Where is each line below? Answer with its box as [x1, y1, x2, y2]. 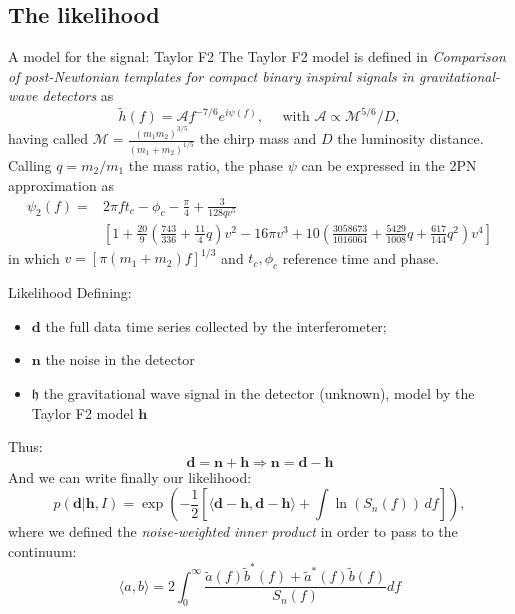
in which [8, 247, 60, 268]
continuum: [8, 540, 77, 561]
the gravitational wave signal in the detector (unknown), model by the [43, 382, 475, 403]
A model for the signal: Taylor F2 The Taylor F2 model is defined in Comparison [8, 46, 506, 67]
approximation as [8, 174, 114, 195]
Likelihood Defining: [8, 282, 132, 303]
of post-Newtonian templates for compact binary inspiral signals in [8, 65, 414, 86]
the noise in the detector [45, 349, 195, 370]
